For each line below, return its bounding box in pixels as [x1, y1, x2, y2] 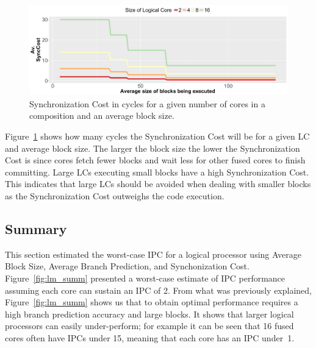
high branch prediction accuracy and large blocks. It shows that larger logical [5, 307, 294, 320]
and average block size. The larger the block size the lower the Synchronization [5, 141, 300, 154]
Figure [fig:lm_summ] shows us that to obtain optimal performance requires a [5, 296, 298, 308]
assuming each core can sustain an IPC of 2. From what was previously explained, [5, 283, 312, 296]
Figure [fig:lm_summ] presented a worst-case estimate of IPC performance [5, 271, 285, 284]
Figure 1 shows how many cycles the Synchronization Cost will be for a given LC [5, 130, 310, 143]
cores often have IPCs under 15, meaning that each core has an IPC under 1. [5, 331, 295, 344]
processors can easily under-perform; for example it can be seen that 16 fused [5, 319, 294, 332]
